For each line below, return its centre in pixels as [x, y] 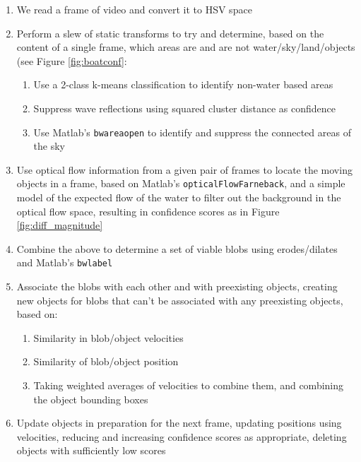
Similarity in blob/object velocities [108, 337]
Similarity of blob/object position [106, 361]
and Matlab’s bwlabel [65, 262]
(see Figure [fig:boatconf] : [72, 60]
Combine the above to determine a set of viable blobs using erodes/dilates [177, 248]
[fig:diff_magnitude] [60, 225]
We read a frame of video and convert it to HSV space [134, 9]
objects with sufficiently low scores [91, 450]
